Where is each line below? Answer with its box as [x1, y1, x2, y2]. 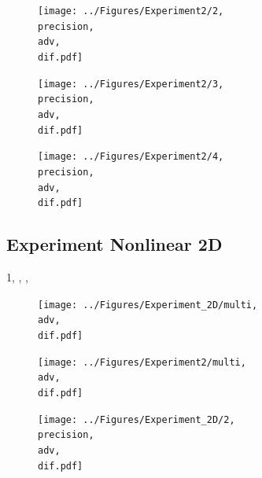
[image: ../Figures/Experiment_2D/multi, [38, 299, 258, 311]
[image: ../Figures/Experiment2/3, [38, 78, 224, 90]
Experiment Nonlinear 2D [6, 232, 223, 256]
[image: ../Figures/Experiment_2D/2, [38, 414, 235, 425]
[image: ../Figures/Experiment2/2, [38, 6, 224, 17]
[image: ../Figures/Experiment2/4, [38, 151, 224, 163]
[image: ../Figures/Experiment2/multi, [38, 356, 246, 368]
